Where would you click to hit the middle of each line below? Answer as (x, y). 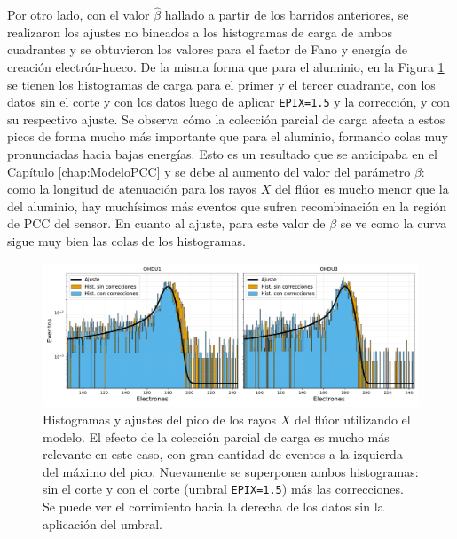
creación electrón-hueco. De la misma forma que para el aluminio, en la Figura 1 (226, 67)
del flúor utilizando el (352, 419)
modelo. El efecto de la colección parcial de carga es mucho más (216, 436)
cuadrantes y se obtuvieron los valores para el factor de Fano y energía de (208, 49)
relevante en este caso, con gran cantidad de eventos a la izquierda (223, 454)
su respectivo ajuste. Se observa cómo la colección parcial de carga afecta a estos (226, 119)
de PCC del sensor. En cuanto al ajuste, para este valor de (166, 223)
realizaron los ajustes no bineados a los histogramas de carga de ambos (200, 32)
